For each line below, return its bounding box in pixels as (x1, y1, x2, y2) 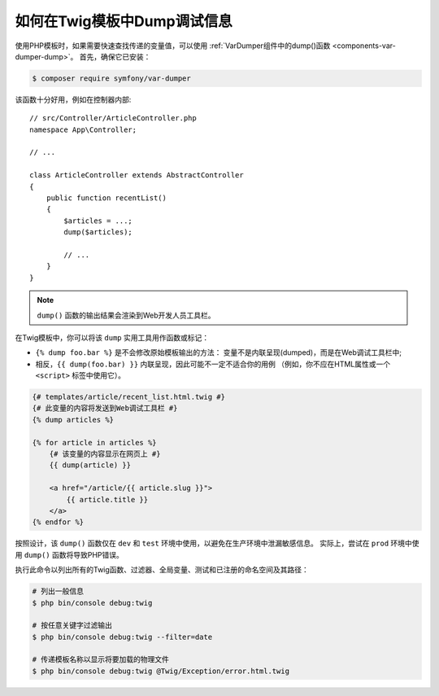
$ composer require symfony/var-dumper (32, 73, 191, 83)
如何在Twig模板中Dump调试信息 (15, 12, 233, 30)
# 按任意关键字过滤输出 (32, 621, 113, 630)
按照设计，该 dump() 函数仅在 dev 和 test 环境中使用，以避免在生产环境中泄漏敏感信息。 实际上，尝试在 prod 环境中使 (15, 538, 419, 549)
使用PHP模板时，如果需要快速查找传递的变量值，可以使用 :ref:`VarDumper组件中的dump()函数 (15, 41, 331, 50)
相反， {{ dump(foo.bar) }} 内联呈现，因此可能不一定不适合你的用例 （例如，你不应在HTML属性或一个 (35, 359, 391, 369)
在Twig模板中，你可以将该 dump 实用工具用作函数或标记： (15, 332, 210, 342)
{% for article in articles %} (32, 438, 158, 447)
